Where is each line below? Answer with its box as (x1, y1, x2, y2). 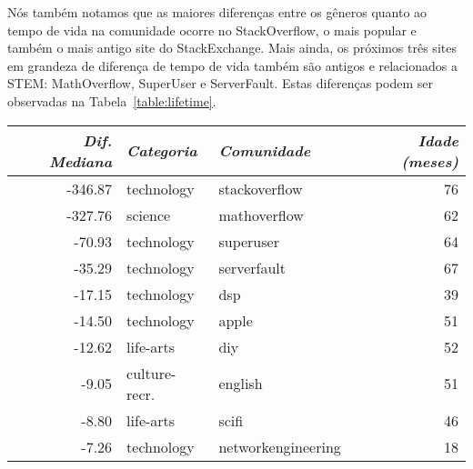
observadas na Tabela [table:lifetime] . (7, 91, 216, 110)
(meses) (401, 150, 458, 172)
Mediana (48, 150, 113, 172)
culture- (126, 362, 176, 384)
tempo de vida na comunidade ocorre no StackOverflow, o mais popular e (7, 20, 417, 39)
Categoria (126, 140, 197, 162)
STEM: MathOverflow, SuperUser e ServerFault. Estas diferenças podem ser (7, 74, 433, 93)
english (218, 373, 263, 394)
